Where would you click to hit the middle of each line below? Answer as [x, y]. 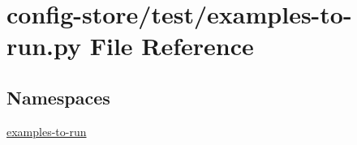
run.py [44, 46]
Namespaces [58, 97]
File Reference [172, 46]
